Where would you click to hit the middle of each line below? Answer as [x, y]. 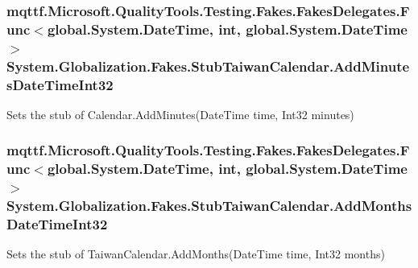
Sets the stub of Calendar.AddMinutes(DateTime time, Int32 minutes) [180, 114]
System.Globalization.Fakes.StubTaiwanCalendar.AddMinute [208, 66]
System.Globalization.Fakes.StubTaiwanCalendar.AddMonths [209, 206]
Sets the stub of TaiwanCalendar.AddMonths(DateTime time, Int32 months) [196, 254]
